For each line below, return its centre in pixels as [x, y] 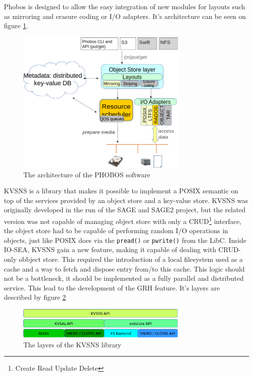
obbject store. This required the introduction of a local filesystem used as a [131, 259]
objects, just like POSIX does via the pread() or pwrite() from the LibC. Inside [125, 240]
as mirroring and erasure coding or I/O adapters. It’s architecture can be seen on [125, 16]
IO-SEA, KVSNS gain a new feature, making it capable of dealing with [110, 249]
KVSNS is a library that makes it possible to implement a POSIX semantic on [121, 191]
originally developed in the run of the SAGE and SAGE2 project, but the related [125, 210]
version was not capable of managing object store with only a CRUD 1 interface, [123, 220]
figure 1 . [16, 26]
